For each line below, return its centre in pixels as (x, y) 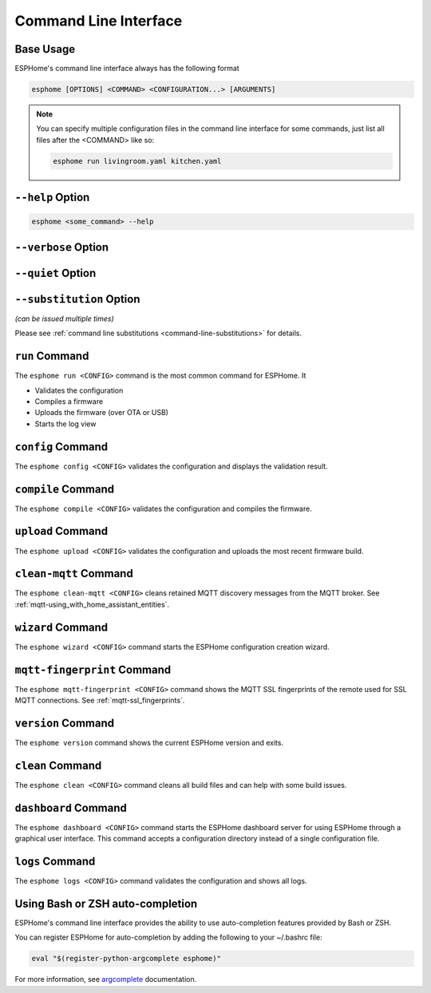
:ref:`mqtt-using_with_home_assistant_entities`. (92, 604)
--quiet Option (55, 273)
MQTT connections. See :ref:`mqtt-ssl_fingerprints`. (100, 700)
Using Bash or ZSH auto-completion (106, 903)
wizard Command (61, 627)
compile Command (65, 489)
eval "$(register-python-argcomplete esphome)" (126, 959)
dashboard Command (71, 807)
